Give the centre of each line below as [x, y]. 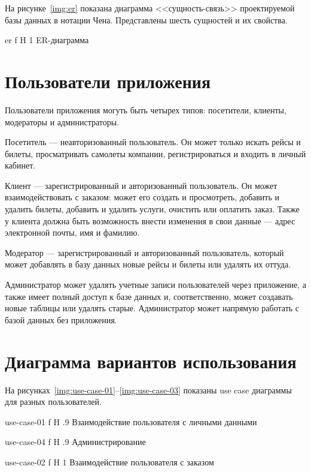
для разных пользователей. [53, 402]
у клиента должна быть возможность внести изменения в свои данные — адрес [150, 220]
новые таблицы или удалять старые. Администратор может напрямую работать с [152, 308]
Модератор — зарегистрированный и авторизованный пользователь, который [144, 252]
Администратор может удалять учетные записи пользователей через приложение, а [155, 285]
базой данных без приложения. [61, 319]
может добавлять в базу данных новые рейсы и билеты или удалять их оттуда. [148, 264]
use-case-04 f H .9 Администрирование [75, 442]
